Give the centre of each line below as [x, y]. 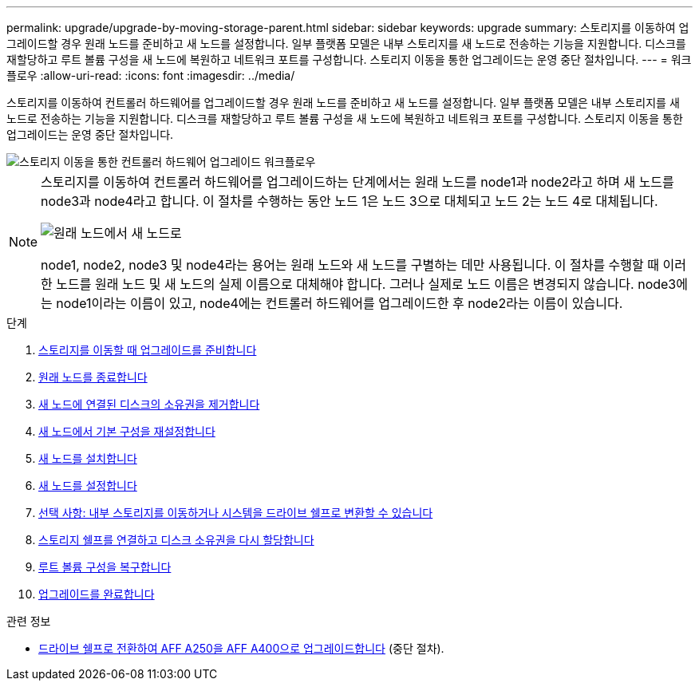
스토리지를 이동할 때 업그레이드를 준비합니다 [148, 350]
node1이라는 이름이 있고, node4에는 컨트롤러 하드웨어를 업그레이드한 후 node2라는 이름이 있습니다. [340, 303]
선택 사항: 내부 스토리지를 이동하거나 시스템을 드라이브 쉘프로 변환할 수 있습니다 [236, 513]
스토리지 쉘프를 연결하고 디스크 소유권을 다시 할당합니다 [176, 540]
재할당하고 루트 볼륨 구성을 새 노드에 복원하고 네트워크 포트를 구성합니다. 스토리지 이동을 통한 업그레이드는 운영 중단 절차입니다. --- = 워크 [349, 59]
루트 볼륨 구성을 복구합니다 [105, 567]
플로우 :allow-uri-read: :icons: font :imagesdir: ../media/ [151, 75]
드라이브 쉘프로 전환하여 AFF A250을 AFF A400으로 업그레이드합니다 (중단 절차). [241, 648]
